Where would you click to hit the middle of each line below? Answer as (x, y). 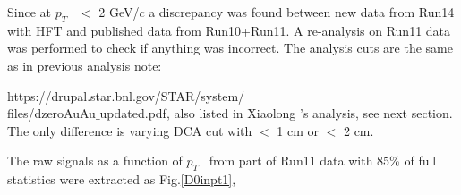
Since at (29, 12)
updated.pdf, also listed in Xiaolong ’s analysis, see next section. (276, 113)
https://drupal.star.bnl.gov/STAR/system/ (126, 95)
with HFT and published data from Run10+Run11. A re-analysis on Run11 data (229, 30)
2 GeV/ (119, 12)
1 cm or (298, 130)
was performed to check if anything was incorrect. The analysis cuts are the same (230, 48)
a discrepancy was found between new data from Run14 (302, 12)
